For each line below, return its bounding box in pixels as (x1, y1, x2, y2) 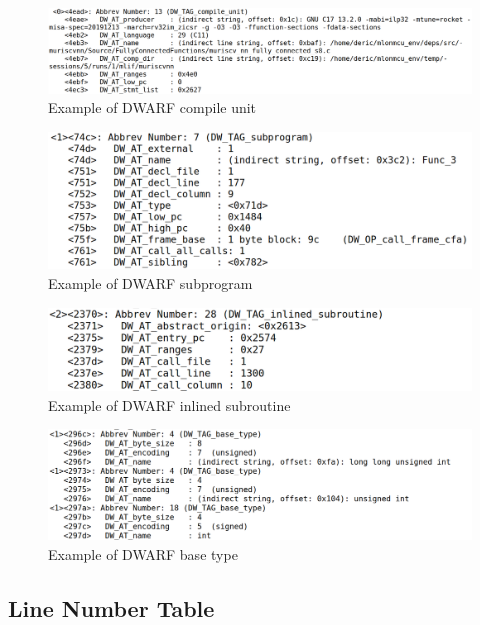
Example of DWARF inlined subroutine (48, 394, 291, 415)
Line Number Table (8, 592, 215, 623)
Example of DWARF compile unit (48, 97, 257, 118)
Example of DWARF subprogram (48, 272, 253, 293)
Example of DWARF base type (48, 543, 238, 564)
